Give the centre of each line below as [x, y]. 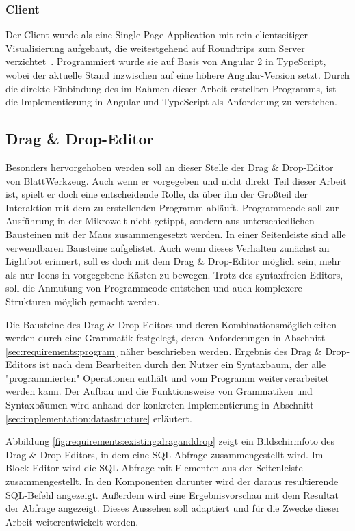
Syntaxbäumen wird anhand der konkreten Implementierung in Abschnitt [160, 405]
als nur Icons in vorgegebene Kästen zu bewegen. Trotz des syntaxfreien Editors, [174, 274]
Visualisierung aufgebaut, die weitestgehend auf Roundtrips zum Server [155, 48]
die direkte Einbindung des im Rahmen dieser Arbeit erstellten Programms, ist [171, 88]
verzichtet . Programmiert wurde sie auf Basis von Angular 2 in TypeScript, [166, 61]
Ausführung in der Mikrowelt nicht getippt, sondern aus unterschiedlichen [160, 221]
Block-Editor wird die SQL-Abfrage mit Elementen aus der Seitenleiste [154, 468]
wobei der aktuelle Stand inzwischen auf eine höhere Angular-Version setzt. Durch [178, 75]
